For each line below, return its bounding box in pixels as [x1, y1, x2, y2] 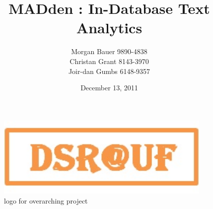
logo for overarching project [4, 195, 88, 206]
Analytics [76, 17, 142, 38]
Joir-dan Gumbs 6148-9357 [68, 66, 150, 76]
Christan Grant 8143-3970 [70, 56, 149, 66]
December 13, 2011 [80, 82, 138, 93]
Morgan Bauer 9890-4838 [71, 46, 147, 57]
